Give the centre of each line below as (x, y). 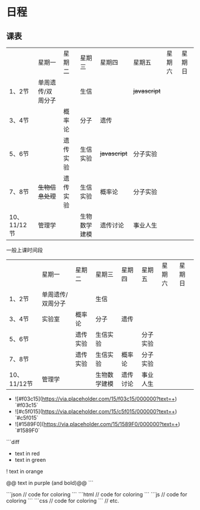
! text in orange (25, 471)
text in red (27, 453)
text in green (30, 460)
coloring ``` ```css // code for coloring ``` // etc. (62, 501)
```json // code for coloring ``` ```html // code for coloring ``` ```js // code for (97, 494)
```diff (13, 442)
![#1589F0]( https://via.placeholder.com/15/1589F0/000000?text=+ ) (97, 424)
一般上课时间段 (24, 250)
